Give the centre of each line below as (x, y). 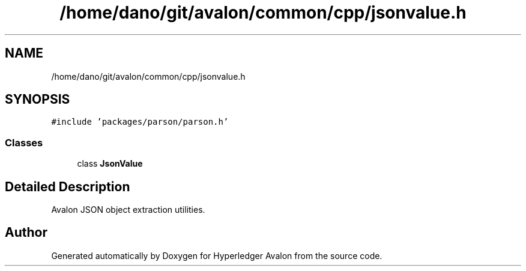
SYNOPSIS (38, 100)
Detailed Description (68, 186)
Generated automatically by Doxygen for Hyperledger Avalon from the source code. (217, 255)
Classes (24, 142)
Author (26, 233)
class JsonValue (110, 164)
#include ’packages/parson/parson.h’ (140, 122)
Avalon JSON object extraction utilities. (128, 210)
